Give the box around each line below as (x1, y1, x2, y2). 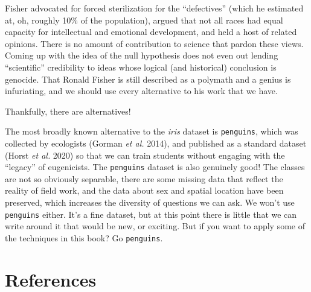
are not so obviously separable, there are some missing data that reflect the (5, 172, 283, 185)
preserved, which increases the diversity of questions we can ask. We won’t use (5, 196, 295, 209)
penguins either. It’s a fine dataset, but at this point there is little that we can (5, 208, 297, 220)
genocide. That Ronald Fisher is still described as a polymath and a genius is (5, 72, 291, 85)
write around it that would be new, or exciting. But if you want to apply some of (5, 220, 306, 232)
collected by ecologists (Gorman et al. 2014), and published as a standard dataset (5, 137, 307, 149)
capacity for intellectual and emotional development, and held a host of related (5, 25, 297, 38)
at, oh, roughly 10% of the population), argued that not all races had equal (5, 13, 283, 26)
